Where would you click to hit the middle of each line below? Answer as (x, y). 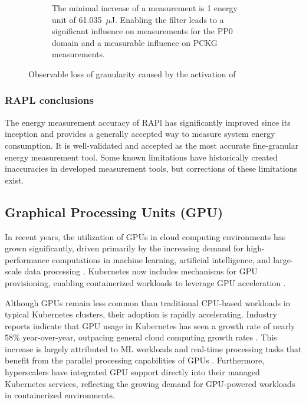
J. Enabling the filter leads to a (167, 19)
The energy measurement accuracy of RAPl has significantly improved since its (148, 122)
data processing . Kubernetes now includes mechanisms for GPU (141, 271)
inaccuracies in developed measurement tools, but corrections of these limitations (151, 168)
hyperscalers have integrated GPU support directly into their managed (132, 372)
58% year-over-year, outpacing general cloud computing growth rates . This (141, 337)
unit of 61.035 (77, 19)
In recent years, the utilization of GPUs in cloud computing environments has (145, 236)
